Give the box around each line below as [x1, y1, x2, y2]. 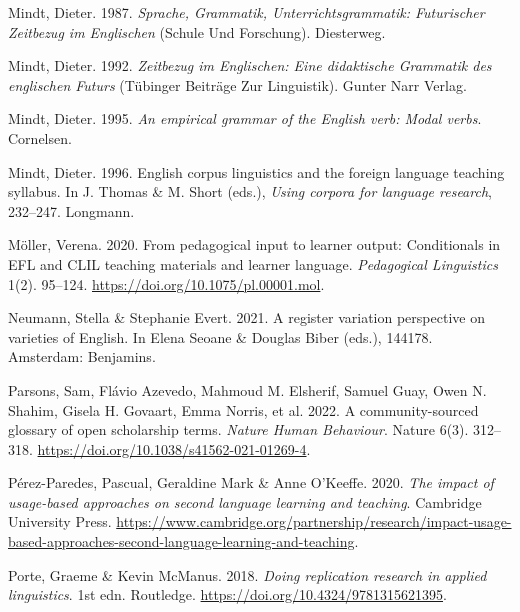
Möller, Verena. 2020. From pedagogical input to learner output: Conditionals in [8, 234, 501, 255]
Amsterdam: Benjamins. [8, 346, 156, 367]
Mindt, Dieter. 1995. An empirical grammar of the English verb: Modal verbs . [8, 108, 482, 129]
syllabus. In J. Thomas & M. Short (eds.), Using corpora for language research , [8, 181, 492, 202]
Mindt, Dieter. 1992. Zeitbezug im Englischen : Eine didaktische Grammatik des [8, 55, 492, 76]
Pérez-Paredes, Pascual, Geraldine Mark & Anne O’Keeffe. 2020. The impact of [8, 472, 494, 493]
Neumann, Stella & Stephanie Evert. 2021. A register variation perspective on [8, 307, 485, 328]
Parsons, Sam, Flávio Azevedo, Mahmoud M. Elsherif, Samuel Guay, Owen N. [8, 379, 487, 400]
